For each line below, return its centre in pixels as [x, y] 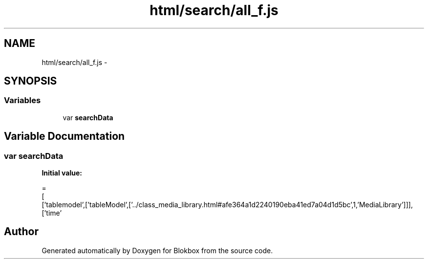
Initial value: [62, 173]
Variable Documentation [64, 136]
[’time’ [52, 213]
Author [21, 232]
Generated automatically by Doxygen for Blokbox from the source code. [157, 250]
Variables [22, 100]
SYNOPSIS [31, 81]
